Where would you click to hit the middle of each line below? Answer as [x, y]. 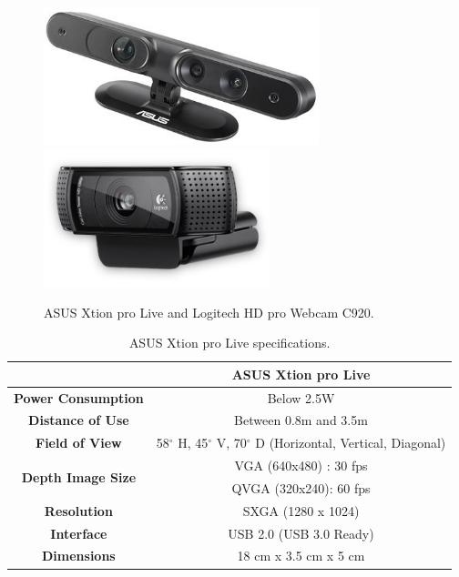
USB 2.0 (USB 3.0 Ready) [301, 533]
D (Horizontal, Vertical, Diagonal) [351, 443]
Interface [79, 533]
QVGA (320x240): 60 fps [301, 487]
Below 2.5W [301, 397]
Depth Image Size [79, 476]
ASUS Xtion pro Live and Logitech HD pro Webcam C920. [209, 312]
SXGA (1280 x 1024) [301, 510]
